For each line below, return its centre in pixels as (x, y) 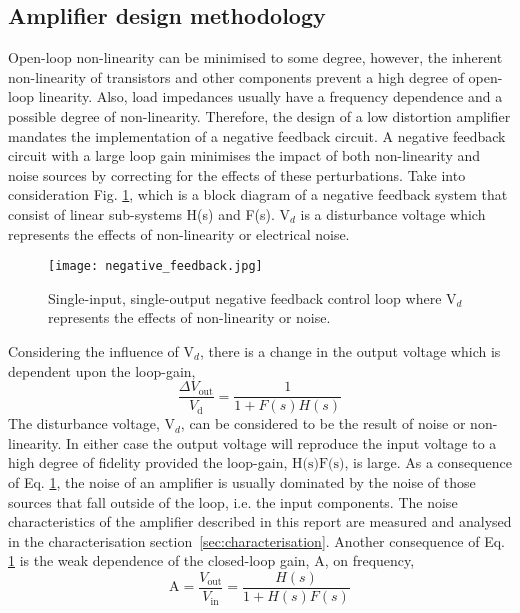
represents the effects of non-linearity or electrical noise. (179, 233)
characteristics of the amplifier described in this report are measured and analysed (260, 521)
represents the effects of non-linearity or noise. (189, 317)
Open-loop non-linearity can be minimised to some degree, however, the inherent (255, 57)
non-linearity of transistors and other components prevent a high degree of (236, 76)
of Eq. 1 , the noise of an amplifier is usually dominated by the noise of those (242, 482)
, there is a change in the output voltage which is (350, 350)
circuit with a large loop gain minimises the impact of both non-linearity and (244, 155)
